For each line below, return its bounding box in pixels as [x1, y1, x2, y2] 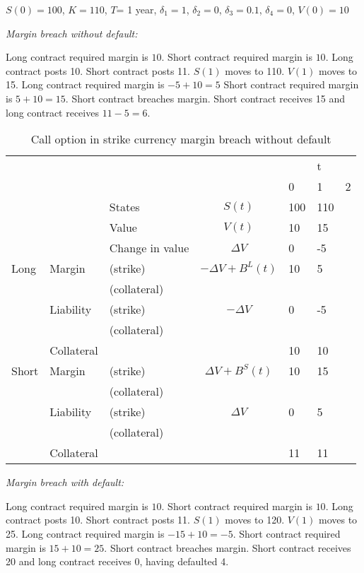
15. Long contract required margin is [6, 77, 165, 92]
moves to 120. [225, 512, 285, 527]
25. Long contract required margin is [6, 526, 165, 540]
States [109, 199, 140, 215]
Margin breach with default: [6, 475, 124, 490]
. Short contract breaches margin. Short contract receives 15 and [65, 90, 345, 105]
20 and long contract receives [6, 554, 131, 569]
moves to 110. [225, 63, 285, 78]
